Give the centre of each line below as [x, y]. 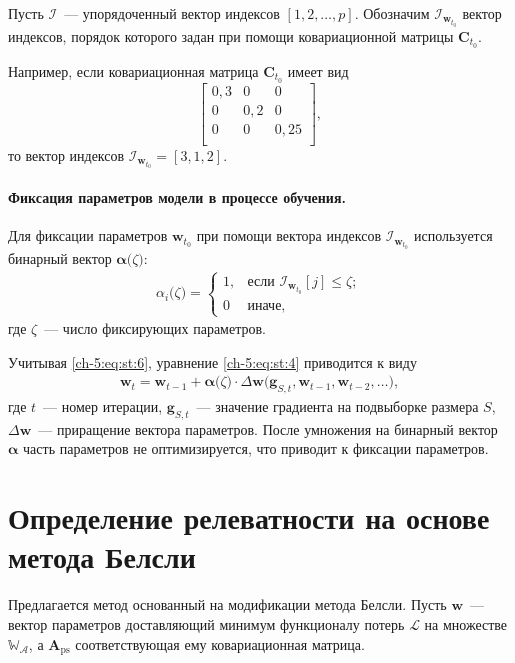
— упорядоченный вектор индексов [172, 13]
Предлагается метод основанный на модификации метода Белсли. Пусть [227, 604]
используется [453, 235]
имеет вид [318, 70]
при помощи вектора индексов [289, 235]
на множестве [466, 623]
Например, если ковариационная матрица [133, 70]
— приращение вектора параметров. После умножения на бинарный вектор [268, 428]
